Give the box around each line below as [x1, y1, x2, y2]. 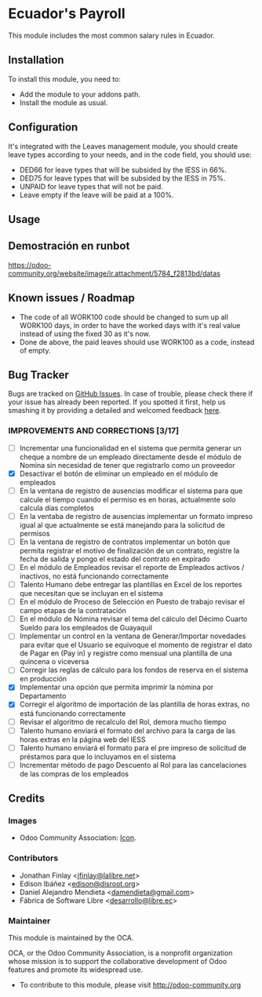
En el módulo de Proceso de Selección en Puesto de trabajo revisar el [19, 597, 246, 607]
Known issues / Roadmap [8, 291, 135, 305]
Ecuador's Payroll [8, 5, 126, 23]
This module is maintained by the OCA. [8, 933, 134, 943]
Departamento [19, 692, 67, 701]
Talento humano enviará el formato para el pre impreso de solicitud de [19, 743, 247, 752]
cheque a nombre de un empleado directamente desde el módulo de [19, 452, 242, 462]
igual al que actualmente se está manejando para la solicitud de [19, 520, 225, 530]
